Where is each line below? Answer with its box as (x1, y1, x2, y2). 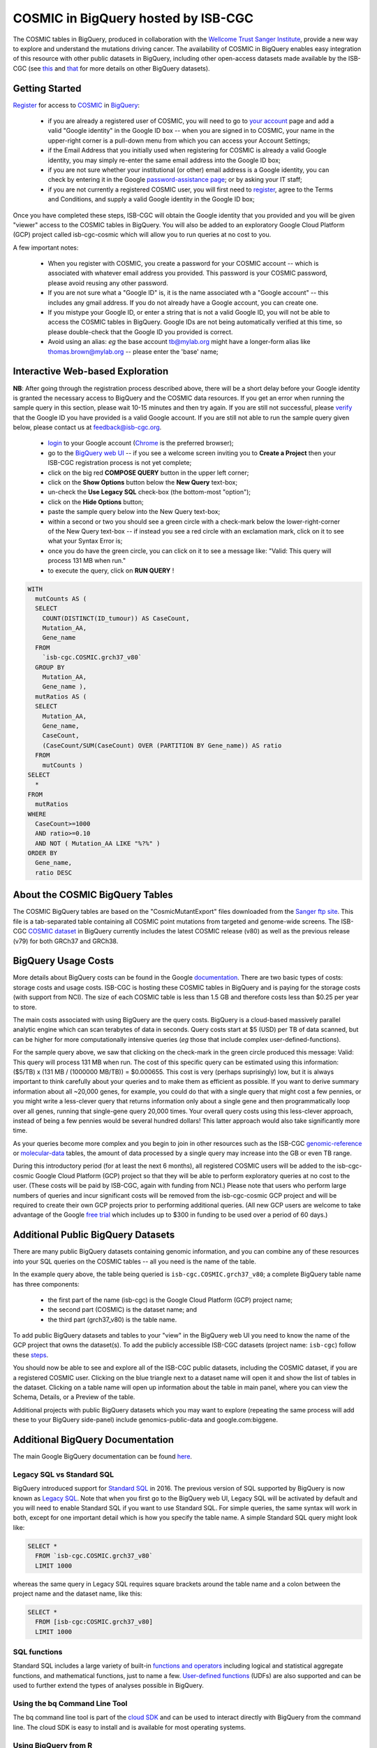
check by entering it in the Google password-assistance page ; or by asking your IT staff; (47, 175, 303, 184)
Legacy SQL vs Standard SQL (13, 1469, 114, 1479)
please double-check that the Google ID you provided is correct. (47, 327, 233, 336)
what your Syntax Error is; (47, 537, 123, 545)
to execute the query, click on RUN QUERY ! (47, 566, 175, 575)
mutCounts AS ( (35, 594, 87, 603)
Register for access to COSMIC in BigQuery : (13, 101, 140, 109)
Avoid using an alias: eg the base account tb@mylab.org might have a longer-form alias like (47, 338, 311, 346)
